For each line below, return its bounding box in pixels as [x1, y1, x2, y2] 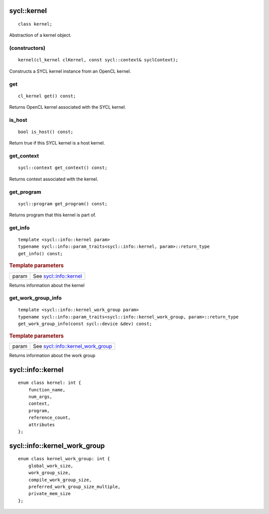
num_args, [28, 394, 52, 400]
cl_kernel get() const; [18, 93, 76, 99]
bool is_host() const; [18, 129, 74, 135]
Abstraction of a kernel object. [9, 32, 72, 38]
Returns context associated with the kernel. [9, 176, 99, 182]
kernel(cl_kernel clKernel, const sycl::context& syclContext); [18, 57, 179, 63]
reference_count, [28, 415, 71, 421]
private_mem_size [28, 491, 71, 497]
